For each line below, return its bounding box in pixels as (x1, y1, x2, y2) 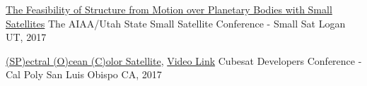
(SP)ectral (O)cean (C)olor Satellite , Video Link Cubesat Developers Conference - (6, 53, 362, 68)
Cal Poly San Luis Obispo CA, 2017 (6, 67, 162, 82)
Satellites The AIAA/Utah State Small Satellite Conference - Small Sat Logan (6, 16, 346, 30)
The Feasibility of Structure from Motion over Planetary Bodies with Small (6, 2, 332, 16)
